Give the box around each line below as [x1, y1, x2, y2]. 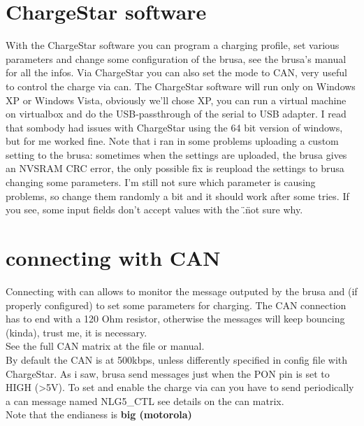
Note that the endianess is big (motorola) [6, 407, 192, 422]
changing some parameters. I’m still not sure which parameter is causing [6, 175, 316, 190]
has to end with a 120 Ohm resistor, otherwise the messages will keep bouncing [6, 311, 345, 326]
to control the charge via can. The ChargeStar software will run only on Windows [6, 78, 356, 93]
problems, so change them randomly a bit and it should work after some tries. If [6, 188, 349, 203]
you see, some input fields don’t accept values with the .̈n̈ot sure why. [6, 202, 303, 217]
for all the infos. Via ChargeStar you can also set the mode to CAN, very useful [6, 65, 347, 80]
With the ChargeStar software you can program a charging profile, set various [6, 38, 340, 52]
